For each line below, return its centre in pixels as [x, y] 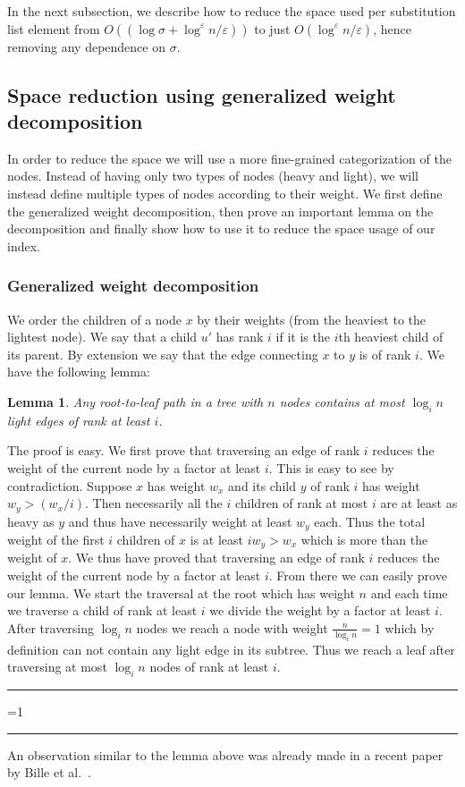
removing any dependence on [86, 46]
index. [24, 245]
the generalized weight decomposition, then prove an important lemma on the [220, 211]
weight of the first [56, 540]
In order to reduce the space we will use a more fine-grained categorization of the [229, 158]
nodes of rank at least [209, 667]
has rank [240, 337]
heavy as [31, 521]
